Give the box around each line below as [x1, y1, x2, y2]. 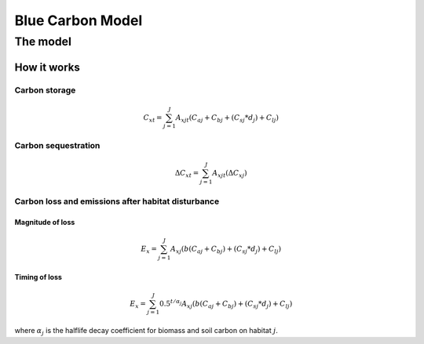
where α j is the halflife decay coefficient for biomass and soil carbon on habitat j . [14, 326, 279, 337]
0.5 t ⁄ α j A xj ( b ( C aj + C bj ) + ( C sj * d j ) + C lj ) [159, 298, 293, 310]
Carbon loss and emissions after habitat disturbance [14, 196, 220, 207]
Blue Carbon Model [14, 12, 143, 29]
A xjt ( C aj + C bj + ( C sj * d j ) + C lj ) [175, 113, 279, 124]
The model [14, 34, 72, 49]
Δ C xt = [174, 168, 199, 179]
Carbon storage [14, 85, 76, 96]
